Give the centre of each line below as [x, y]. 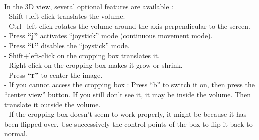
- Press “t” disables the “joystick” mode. [67, 45]
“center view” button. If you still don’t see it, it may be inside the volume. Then [127, 94]
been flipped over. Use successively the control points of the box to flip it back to [128, 123]
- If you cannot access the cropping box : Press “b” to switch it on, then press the [129, 84]
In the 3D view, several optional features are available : [89, 6]
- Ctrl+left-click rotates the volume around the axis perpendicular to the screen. [127, 26]
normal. [16, 133]
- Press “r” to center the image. [53, 74]
